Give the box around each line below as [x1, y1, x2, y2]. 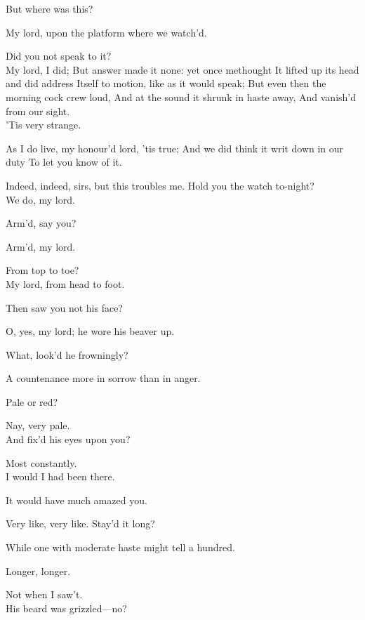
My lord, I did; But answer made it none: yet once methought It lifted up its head [6, 62, 359, 77]
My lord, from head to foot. [6, 276, 125, 291]
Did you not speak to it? [6, 48, 112, 63]
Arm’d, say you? [6, 216, 77, 230]
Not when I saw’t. [6, 587, 83, 602]
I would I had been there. [6, 469, 115, 484]
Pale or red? [6, 394, 58, 409]
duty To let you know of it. [6, 154, 122, 169]
